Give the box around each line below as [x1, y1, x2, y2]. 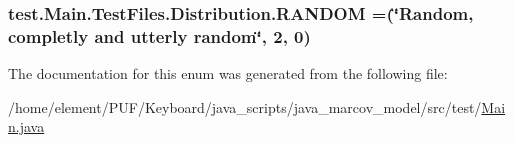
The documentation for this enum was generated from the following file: [8, 63, 448, 84]
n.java [8, 116, 45, 137]
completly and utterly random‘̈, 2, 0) [8, 23, 311, 48]
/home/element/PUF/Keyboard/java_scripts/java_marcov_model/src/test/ [8, 96, 482, 117]
